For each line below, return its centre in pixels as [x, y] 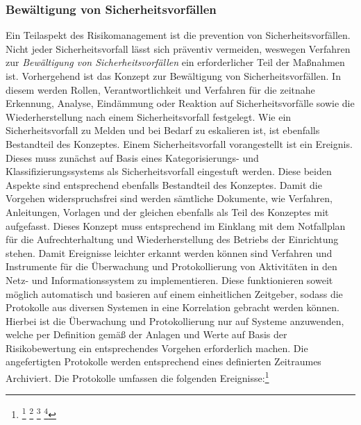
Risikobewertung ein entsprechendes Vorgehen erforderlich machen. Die [157, 348]
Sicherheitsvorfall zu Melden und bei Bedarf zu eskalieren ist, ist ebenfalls [163, 130]
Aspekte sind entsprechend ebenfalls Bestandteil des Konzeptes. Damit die [164, 184]
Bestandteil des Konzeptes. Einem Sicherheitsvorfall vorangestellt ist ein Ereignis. [179, 143]
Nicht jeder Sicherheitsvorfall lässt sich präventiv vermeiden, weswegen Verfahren [178, 48]
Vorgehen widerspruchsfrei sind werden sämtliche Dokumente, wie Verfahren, [169, 198]
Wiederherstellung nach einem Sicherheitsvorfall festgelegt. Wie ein [149, 116]
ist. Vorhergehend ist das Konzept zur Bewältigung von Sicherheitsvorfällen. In [173, 76]
